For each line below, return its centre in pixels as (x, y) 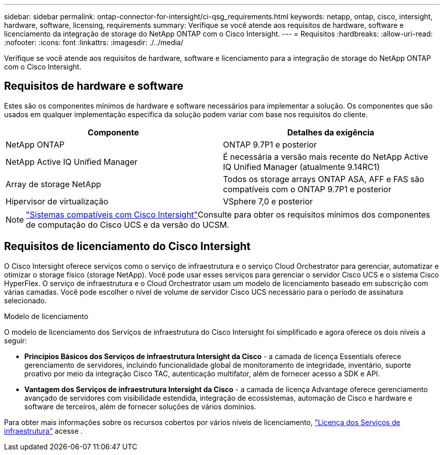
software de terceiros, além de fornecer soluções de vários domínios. (140, 406)
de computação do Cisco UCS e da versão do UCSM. (128, 224)
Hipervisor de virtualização (57, 201)
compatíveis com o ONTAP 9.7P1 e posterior (307, 189)
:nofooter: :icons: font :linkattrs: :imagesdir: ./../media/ (94, 42)
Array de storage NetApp (53, 184)
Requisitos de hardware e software (94, 86)
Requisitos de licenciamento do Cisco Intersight (127, 247)
